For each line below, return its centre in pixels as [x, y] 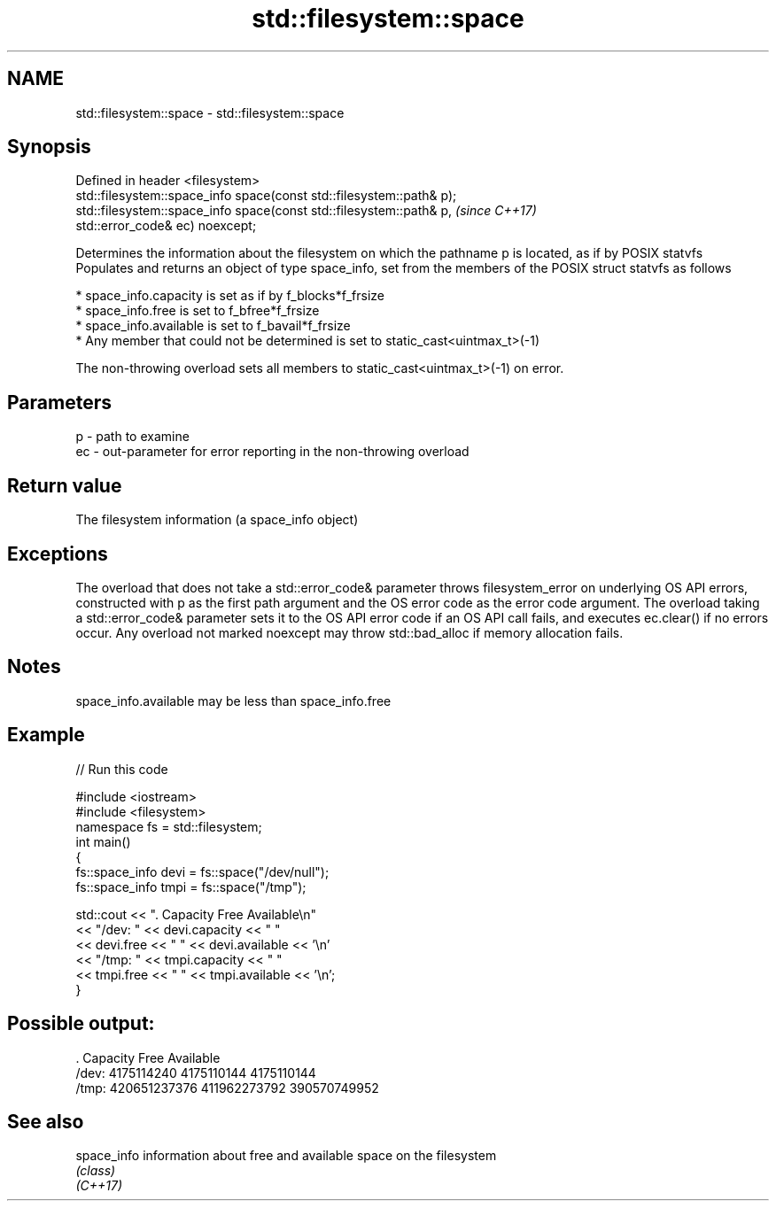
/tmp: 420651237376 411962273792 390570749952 [227, 1088]
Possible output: [81, 1024]
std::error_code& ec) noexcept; [166, 226]
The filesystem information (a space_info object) [217, 520]
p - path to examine [132, 437]
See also [46, 1121]
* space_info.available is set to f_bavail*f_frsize [213, 326]
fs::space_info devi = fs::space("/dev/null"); [202, 871]
